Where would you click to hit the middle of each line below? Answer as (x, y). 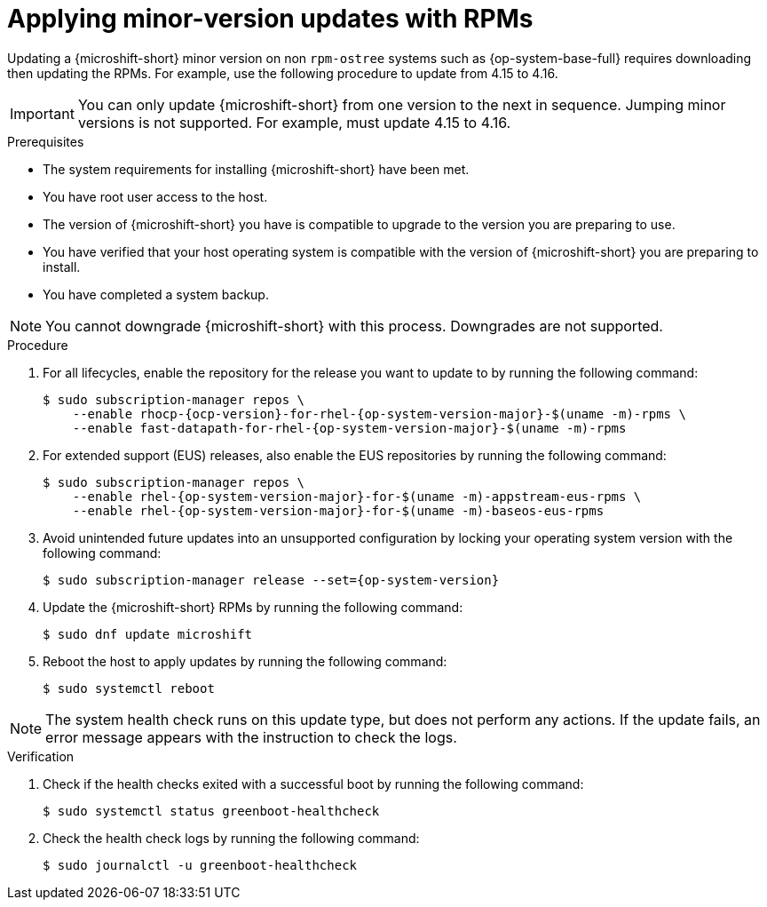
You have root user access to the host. (155, 196)
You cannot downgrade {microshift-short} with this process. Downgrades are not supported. (354, 326)
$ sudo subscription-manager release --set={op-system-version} (271, 580)
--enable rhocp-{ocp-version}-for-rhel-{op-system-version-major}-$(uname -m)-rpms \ (379, 414)
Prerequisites (46, 141)
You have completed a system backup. (156, 294)
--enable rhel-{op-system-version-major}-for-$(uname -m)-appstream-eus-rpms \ (357, 496)
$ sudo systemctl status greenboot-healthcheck (211, 811)
